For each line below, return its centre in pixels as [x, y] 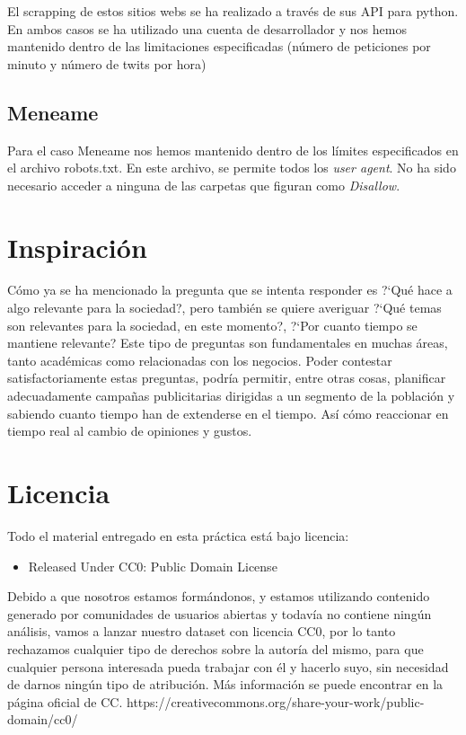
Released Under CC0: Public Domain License [153, 566]
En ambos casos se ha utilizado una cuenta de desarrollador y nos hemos [207, 28]
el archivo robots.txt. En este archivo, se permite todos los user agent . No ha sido [232, 168]
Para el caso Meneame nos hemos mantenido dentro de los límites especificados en [233, 150]
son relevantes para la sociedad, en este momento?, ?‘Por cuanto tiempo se [212, 325]
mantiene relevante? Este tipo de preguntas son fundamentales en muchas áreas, [228, 343]
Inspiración [77, 247]
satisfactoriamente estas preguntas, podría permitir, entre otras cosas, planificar [227, 378]
